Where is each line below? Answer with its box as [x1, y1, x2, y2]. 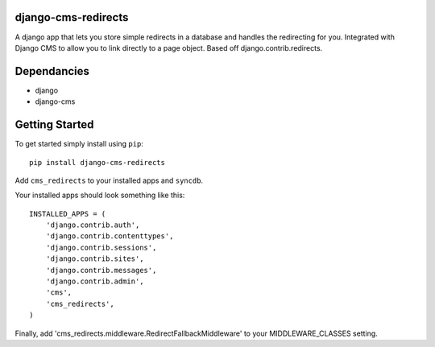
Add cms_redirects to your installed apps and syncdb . [14, 176, 204, 185]
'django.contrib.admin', [45, 277, 144, 286]
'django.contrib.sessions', [45, 242, 157, 252]
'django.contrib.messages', [45, 266, 157, 275]
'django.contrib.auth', [45, 221, 140, 229]
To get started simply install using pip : [14, 139, 144, 149]
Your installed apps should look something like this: [14, 190, 185, 200]
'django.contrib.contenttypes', [45, 232, 174, 241]
